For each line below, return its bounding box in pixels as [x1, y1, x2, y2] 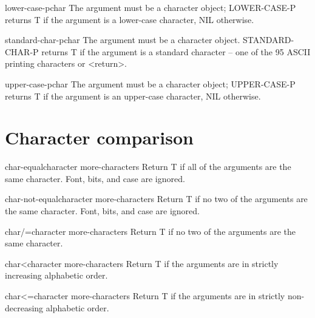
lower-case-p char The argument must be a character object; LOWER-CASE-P [5, 1, 296, 13]
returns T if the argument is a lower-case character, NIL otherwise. [5, 13, 254, 25]
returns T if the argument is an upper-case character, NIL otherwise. [5, 89, 261, 102]
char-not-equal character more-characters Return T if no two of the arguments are [5, 192, 308, 205]
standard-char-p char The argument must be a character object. [5, 33, 240, 46]
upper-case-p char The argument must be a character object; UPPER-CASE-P [5, 77, 296, 90]
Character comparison [5, 125, 194, 150]
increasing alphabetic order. [5, 269, 108, 282]
